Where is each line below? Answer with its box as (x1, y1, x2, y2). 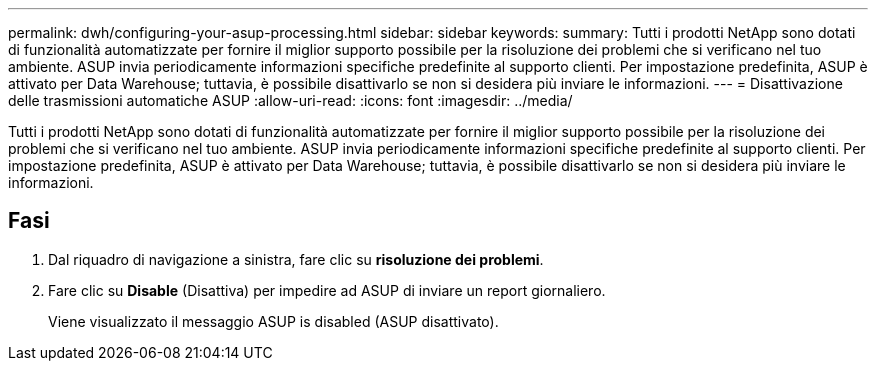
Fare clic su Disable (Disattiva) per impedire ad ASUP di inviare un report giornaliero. (48, 281, 606, 299)
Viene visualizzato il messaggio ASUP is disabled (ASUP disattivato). (48, 312, 499, 330)
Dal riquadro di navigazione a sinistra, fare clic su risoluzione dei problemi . (48, 250, 544, 268)
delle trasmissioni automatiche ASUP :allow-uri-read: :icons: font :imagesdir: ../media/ (8, 92, 573, 109)
